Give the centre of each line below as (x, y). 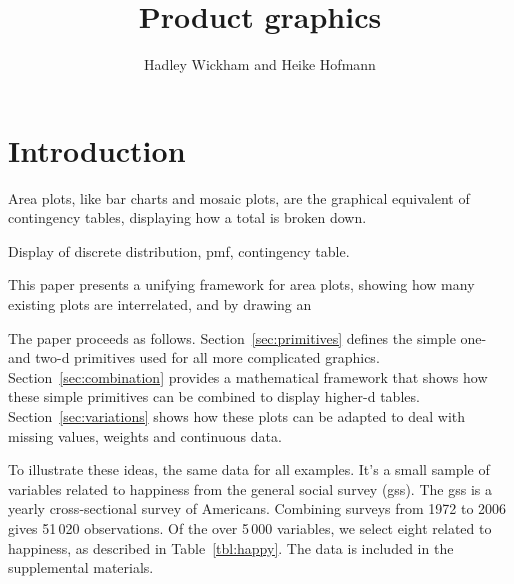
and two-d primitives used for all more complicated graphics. (194, 357)
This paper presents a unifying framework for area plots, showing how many (241, 284)
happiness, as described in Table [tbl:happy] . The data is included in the (231, 547)
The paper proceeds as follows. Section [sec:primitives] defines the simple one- (247, 337)
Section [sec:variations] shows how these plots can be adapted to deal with (237, 416)
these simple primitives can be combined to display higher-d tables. (214, 396)
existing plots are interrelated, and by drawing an (160, 304)
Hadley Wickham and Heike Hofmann (260, 64)
